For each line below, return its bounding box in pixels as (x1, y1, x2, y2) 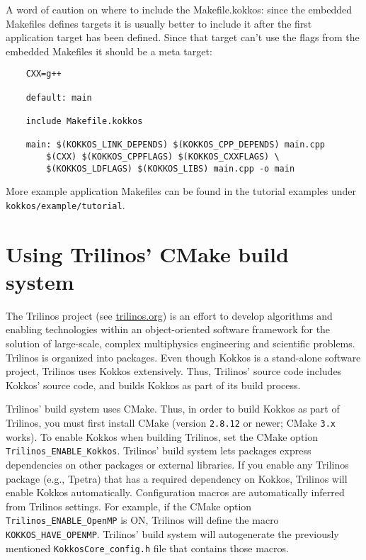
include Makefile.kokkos (25, 116, 143, 126)
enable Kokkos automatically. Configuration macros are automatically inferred (6, 485, 345, 500)
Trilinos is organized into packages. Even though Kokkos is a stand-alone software (6, 349, 361, 364)
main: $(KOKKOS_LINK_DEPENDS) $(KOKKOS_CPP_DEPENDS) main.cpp (25, 140, 326, 150)
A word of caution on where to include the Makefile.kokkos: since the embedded (6, 2, 353, 16)
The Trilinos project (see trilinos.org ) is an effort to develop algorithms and (6, 308, 333, 323)
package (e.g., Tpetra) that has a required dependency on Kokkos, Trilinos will (6, 471, 348, 486)
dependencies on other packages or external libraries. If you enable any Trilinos (6, 457, 349, 471)
